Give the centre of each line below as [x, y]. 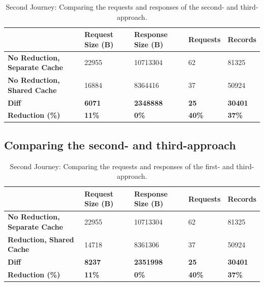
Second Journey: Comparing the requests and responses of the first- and [122, 166]
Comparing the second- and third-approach [120, 145]
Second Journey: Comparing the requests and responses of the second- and [122, 7]
